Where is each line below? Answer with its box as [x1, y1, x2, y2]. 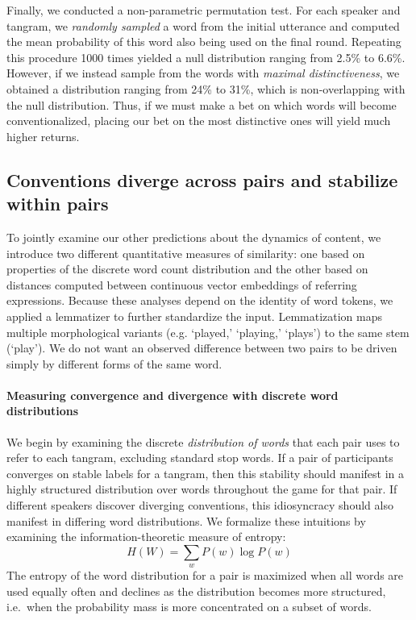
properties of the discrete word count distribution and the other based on [6, 260, 368, 277]
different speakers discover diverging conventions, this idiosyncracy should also [6, 497, 393, 514]
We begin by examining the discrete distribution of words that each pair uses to [6, 433, 400, 450]
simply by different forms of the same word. [6, 355, 223, 372]
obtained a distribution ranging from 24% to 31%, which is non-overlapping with [6, 80, 406, 97]
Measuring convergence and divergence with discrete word [6, 386, 339, 403]
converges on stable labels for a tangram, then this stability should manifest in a [6, 464, 404, 481]
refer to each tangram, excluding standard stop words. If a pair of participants [6, 449, 393, 466]
